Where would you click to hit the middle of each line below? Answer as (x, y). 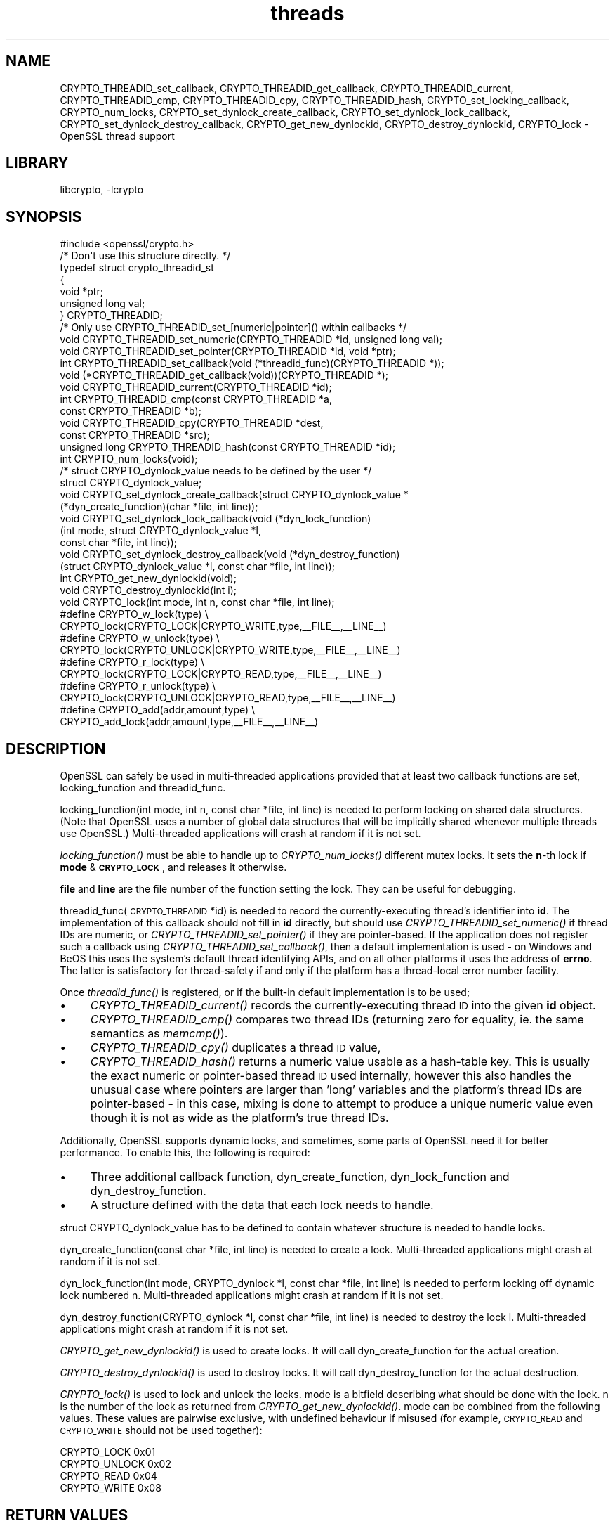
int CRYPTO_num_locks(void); (129, 459)
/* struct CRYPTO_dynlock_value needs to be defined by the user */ (216, 471)
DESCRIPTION (56, 749)
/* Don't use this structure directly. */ (145, 256)
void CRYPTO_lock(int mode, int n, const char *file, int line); (197, 602)
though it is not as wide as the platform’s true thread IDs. (239, 1118)
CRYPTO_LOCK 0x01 (108, 1452)
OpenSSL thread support (117, 136)
